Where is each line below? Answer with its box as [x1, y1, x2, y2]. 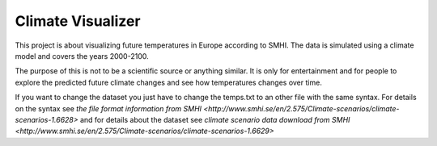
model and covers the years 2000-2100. [15, 51, 149, 60]
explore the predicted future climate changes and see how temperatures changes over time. [15, 77, 323, 87]
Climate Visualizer [15, 12, 141, 30]
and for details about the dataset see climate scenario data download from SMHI [79, 115, 350, 124]
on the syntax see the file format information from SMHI [15, 103, 202, 113]
